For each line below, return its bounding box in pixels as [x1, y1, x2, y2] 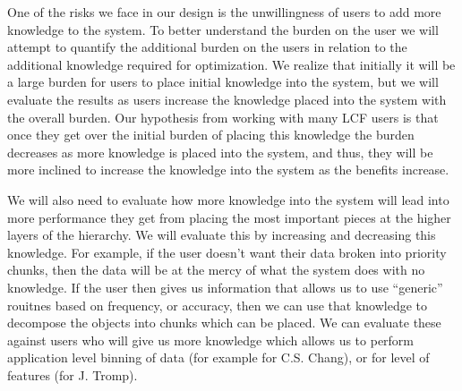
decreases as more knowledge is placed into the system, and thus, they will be [7, 142, 433, 161]
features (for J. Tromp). [7, 365, 138, 384]
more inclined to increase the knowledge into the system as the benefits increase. [7, 160, 449, 179]
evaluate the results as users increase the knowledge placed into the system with [7, 89, 447, 108]
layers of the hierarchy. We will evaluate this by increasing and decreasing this [7, 225, 436, 244]
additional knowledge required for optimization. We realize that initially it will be [7, 55, 456, 73]
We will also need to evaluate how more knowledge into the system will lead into [7, 190, 449, 208]
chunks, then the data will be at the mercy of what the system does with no [7, 260, 425, 279]
